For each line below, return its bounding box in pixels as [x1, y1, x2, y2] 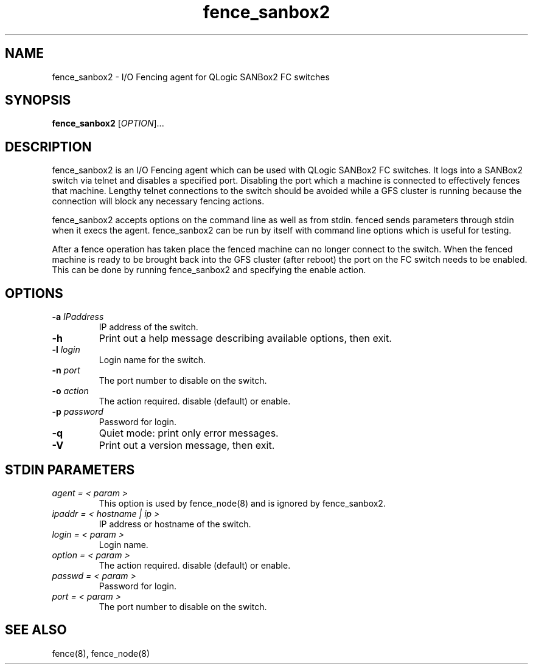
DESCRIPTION [5, 139, 92, 154]
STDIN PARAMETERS [5, 462, 135, 477]
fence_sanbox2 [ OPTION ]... [52, 118, 164, 129]
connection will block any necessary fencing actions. [52, 196, 265, 207]
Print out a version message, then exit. [99, 439, 275, 452]
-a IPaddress [52, 311, 104, 322]
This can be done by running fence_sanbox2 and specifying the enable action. [52, 265, 366, 276]
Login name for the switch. [99, 355, 206, 366]
